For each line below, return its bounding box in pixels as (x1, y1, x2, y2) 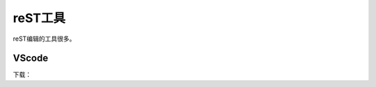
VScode (13, 52, 49, 64)
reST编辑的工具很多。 (13, 35, 76, 43)
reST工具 (13, 10, 66, 26)
